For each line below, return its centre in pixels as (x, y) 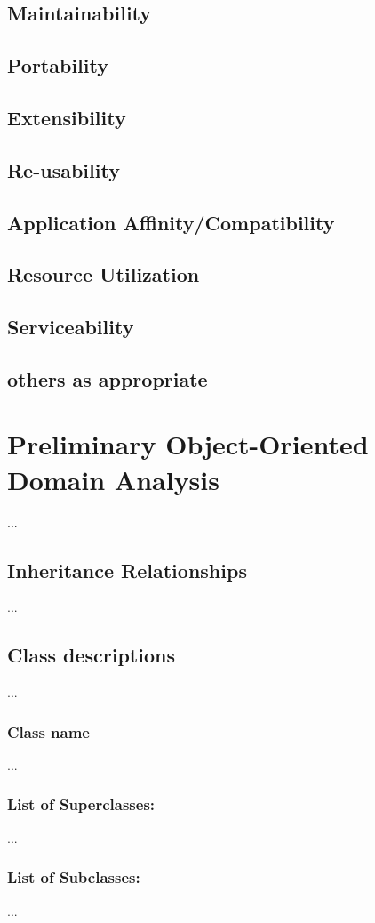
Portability (58, 65)
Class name (48, 731)
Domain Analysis (113, 479)
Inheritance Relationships (127, 570)
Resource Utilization (104, 274)
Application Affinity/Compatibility (171, 222)
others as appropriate (108, 378)
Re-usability (64, 169)
